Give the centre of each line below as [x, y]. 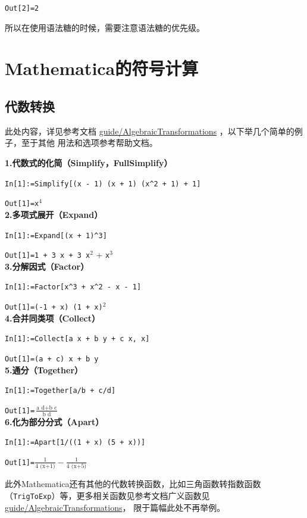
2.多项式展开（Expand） [54, 214]
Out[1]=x [22, 204]
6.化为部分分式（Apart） [54, 421]
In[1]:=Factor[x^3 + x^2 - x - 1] [73, 287]
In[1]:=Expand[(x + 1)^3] [56, 235]
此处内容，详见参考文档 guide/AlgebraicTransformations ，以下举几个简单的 [150, 131]
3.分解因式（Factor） [47, 266]
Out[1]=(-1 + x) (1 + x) [54, 308]
